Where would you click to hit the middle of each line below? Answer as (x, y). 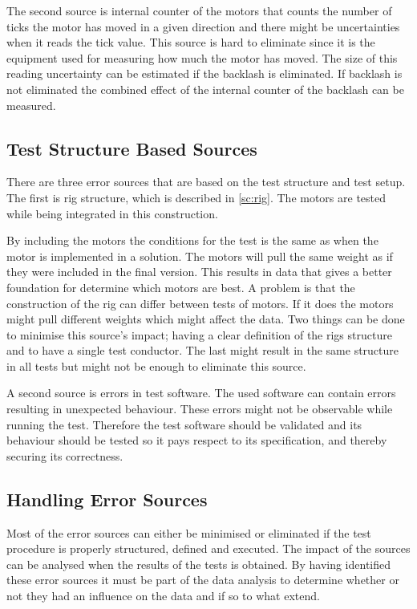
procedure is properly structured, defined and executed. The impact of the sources (208, 548)
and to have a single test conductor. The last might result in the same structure (203, 350)
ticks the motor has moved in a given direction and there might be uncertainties (203, 26)
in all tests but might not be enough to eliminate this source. (156, 365)
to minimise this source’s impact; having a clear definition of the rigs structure (199, 334)
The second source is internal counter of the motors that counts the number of (199, 10)
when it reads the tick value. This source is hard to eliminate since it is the (191, 42)
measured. (31, 105)
